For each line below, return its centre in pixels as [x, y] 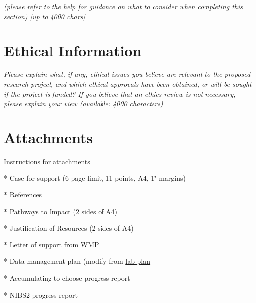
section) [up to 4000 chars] [45, 16]
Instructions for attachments [47, 161]
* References [23, 194]
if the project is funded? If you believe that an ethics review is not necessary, [120, 93]
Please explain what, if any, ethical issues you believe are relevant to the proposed [127, 74]
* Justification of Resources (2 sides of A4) [69, 228]
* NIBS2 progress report [41, 294]
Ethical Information [73, 50]
